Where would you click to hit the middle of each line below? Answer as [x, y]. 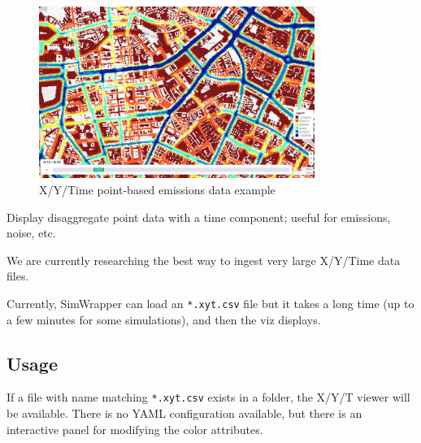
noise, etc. [31, 233]
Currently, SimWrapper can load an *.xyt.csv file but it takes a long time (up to [210, 303]
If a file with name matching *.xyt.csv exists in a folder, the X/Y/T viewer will [208, 397]
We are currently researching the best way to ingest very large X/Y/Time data [204, 260]
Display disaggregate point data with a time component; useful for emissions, [199, 217]
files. [18, 276]
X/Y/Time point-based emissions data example [157, 189]
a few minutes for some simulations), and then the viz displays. [164, 319]
